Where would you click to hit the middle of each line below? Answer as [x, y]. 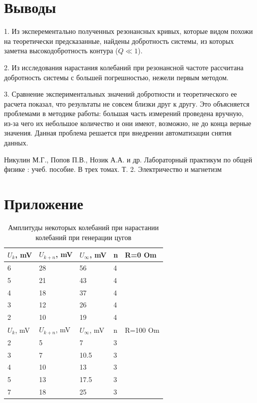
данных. [16, 143]
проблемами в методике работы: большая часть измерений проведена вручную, [124, 113]
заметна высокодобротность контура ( [61, 51]
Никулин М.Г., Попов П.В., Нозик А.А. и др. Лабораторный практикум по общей [128, 159]
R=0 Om [141, 254]
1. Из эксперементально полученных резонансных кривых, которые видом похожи [128, 31]
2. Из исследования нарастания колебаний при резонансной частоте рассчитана [124, 67]
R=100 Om [142, 330]
